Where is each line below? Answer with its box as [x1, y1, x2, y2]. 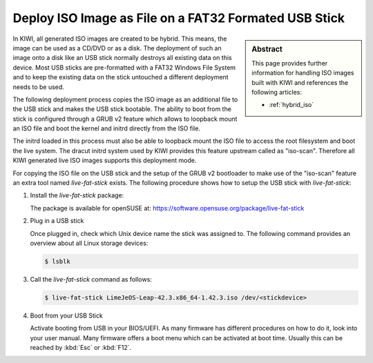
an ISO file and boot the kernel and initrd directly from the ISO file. [12, 124, 200, 133]
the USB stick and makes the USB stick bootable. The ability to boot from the [12, 105, 231, 113]
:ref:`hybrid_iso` [269, 101, 314, 109]
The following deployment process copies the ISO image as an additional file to [12, 95, 238, 104]
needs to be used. [12, 83, 65, 91]
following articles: [251, 88, 303, 96]
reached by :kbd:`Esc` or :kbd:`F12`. [30, 344, 131, 352]
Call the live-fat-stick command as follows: [30, 275, 152, 283]
